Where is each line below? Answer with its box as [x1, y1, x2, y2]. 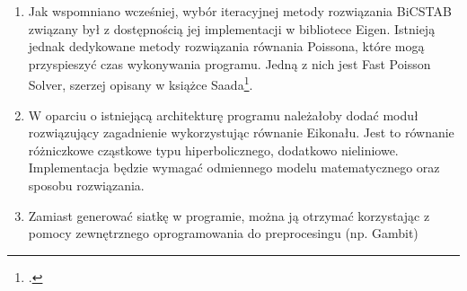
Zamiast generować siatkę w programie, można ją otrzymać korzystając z [28, 206, 430, 225]
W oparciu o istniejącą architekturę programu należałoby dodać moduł [28, 105, 419, 124]
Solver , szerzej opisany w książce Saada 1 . [28, 73, 253, 94]
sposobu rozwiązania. [28, 176, 145, 194]
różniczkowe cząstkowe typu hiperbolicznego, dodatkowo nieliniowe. [28, 140, 399, 159]
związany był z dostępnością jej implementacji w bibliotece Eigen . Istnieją [28, 19, 436, 38]
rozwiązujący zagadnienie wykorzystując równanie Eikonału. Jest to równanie [28, 123, 454, 142]
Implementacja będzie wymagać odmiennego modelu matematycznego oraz [28, 158, 440, 177]
